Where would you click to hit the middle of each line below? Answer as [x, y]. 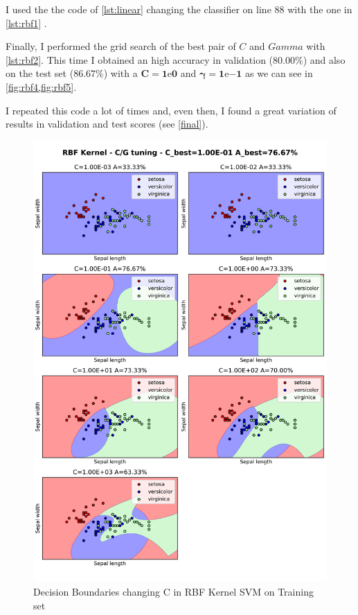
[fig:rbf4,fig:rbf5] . [41, 86]
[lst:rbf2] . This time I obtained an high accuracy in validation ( [140, 59]
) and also [324, 59]
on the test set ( [40, 73]
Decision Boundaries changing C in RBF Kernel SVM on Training [173, 591]
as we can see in [279, 73]
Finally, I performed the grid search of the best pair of [121, 46]
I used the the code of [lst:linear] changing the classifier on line [138, 9]
